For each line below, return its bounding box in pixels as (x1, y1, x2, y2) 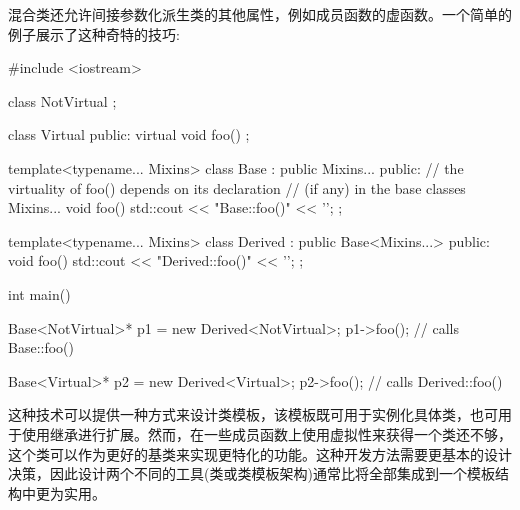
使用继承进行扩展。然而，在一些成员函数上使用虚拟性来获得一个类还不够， (21, 423, 512, 444)
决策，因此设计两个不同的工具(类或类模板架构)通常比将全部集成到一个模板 (8, 463, 495, 484)
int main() (8, 283, 71, 304)
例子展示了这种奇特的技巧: (8, 23, 180, 44)
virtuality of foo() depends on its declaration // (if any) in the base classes (8, 177, 466, 198)
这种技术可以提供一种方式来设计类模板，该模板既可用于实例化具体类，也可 (8, 404, 498, 425)
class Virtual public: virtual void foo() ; (8, 124, 250, 145)
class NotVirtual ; (8, 90, 117, 111)
